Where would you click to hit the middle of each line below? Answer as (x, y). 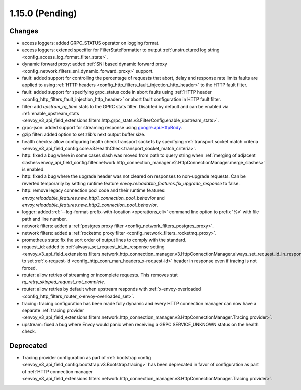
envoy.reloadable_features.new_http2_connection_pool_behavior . (90, 205)
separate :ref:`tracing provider (53, 310)
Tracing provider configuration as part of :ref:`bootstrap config (87, 357)
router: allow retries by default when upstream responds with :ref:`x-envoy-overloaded (111, 289)
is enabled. (33, 170)
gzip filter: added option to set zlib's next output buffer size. (84, 134)
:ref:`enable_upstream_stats (51, 113)
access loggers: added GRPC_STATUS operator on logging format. (91, 43)
